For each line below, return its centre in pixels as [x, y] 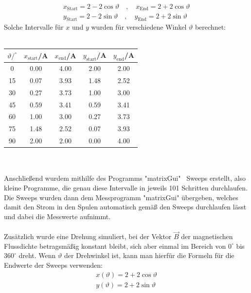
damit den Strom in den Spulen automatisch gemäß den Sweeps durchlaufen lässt [125, 207]
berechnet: [210, 27]
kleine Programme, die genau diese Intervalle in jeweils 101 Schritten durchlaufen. [126, 187]
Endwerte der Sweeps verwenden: [53, 265]
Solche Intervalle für [34, 27]
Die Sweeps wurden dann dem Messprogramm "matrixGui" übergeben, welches [121, 197]
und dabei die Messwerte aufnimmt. [57, 216]
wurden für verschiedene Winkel [139, 27]
